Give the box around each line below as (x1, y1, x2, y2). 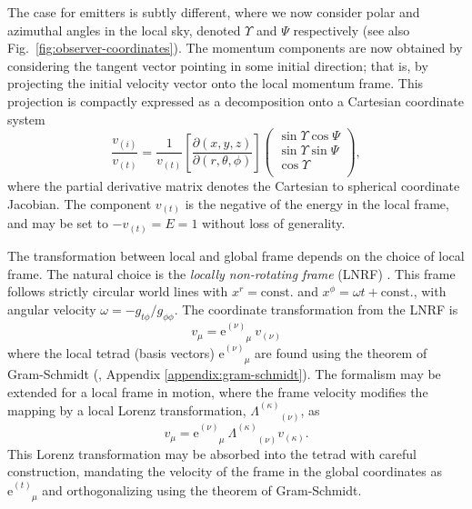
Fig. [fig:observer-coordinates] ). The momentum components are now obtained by (7, 38, 463, 57)
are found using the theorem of (255, 343, 427, 362)
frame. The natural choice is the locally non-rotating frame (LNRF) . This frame (7, 264, 456, 283)
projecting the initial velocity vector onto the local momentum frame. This (7, 74, 424, 93)
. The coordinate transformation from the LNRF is (174, 299, 458, 318)
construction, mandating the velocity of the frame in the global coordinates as (7, 462, 442, 481)
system (7, 109, 45, 128)
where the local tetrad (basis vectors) (7, 343, 215, 362)
